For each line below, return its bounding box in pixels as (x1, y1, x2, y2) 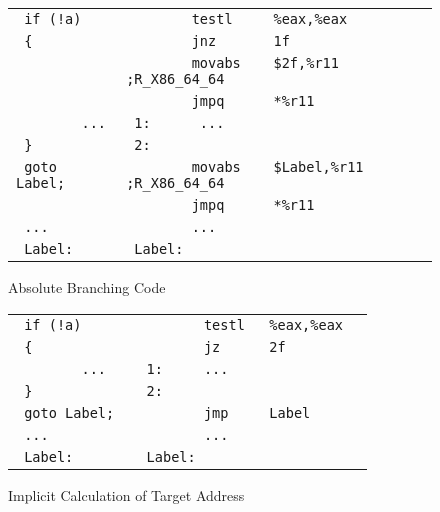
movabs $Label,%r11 (191, 159, 364, 175)
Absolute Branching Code (8, 277, 166, 297)
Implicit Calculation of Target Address (8, 484, 245, 505)
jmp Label (203, 404, 311, 421)
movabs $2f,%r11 (191, 55, 339, 71)
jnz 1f (191, 33, 290, 49)
